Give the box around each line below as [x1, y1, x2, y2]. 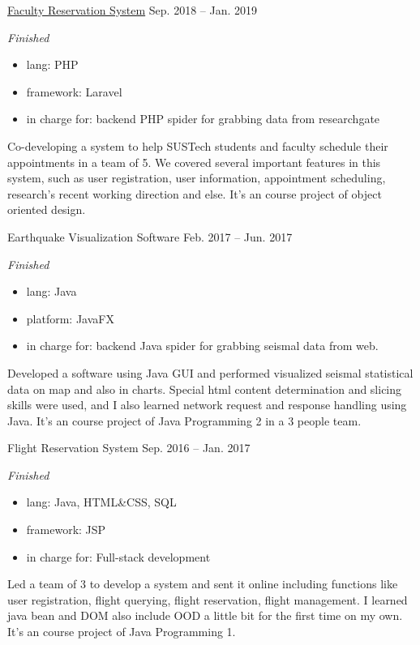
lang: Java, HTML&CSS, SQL [26, 493, 177, 510]
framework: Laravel [26, 83, 122, 100]
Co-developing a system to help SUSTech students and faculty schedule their [7, 137, 388, 154]
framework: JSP [26, 521, 106, 538]
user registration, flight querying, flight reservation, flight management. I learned [7, 591, 408, 608]
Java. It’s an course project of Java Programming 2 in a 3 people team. [7, 412, 362, 429]
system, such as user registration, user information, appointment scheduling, [7, 169, 386, 186]
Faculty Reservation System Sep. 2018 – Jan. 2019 [7, 2, 258, 18]
